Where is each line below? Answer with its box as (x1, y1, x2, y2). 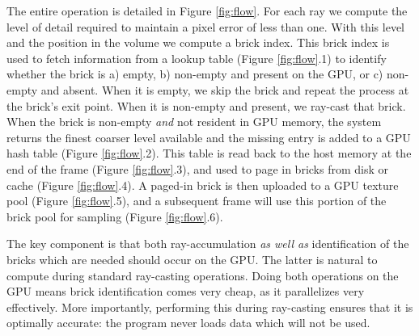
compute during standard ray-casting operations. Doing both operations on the (6, 267, 399, 283)
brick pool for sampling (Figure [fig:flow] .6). (6, 208, 223, 225)
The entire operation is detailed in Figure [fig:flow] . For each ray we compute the (6, 2, 408, 19)
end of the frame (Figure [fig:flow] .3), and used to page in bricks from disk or (6, 160, 389, 177)
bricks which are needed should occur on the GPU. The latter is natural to (6, 250, 378, 267)
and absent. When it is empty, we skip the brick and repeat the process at (40, 81, 409, 98)
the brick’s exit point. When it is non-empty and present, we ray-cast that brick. (6, 97, 406, 114)
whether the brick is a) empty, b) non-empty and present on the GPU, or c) (6, 65, 383, 82)
